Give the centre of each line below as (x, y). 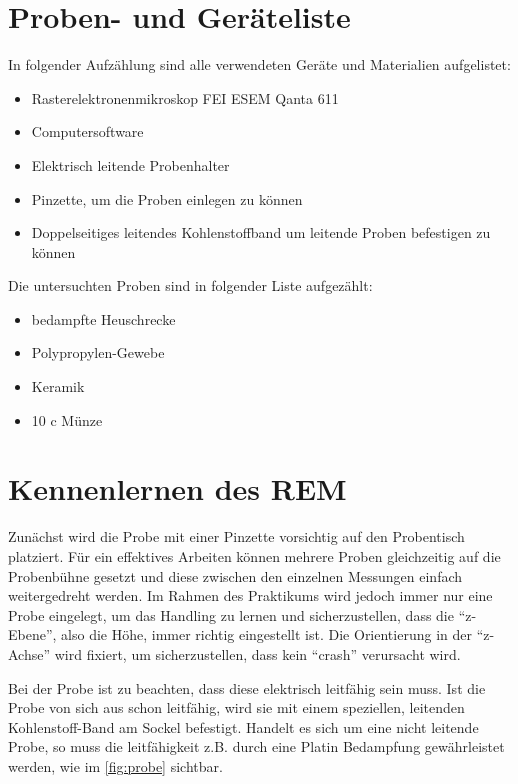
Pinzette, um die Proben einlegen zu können (167, 198)
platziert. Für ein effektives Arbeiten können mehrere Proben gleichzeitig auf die (254, 555)
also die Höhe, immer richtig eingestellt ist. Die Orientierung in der (266, 634)
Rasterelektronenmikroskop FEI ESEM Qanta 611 (185, 97)
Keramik (58, 386)
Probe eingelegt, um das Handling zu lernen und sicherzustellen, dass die (231, 614)
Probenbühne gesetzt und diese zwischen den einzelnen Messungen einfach (235, 575)
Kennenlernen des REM (177, 488)
